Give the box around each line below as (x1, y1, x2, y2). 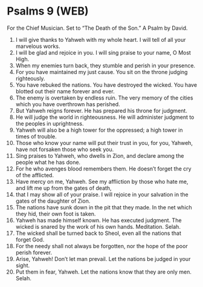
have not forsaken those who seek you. (15, 146, 114, 153)
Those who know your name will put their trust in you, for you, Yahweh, (15, 139, 193, 146)
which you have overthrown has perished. (15, 100, 120, 107)
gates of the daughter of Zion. (15, 197, 91, 204)
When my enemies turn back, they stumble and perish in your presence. (15, 62, 196, 69)
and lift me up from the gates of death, (15, 184, 112, 192)
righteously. (15, 75, 45, 82)
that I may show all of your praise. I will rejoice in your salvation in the (15, 191, 189, 198)
